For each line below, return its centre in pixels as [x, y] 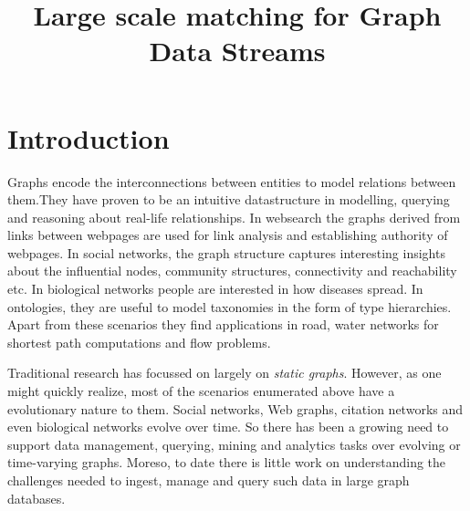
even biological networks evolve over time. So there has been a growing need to [228, 427]
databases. [37, 498]
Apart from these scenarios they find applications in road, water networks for [223, 324]
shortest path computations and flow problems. [139, 342]
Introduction [89, 137]
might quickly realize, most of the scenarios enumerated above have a [201, 391]
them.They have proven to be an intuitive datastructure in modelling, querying [229, 199]
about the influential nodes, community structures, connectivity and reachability [232, 271]
